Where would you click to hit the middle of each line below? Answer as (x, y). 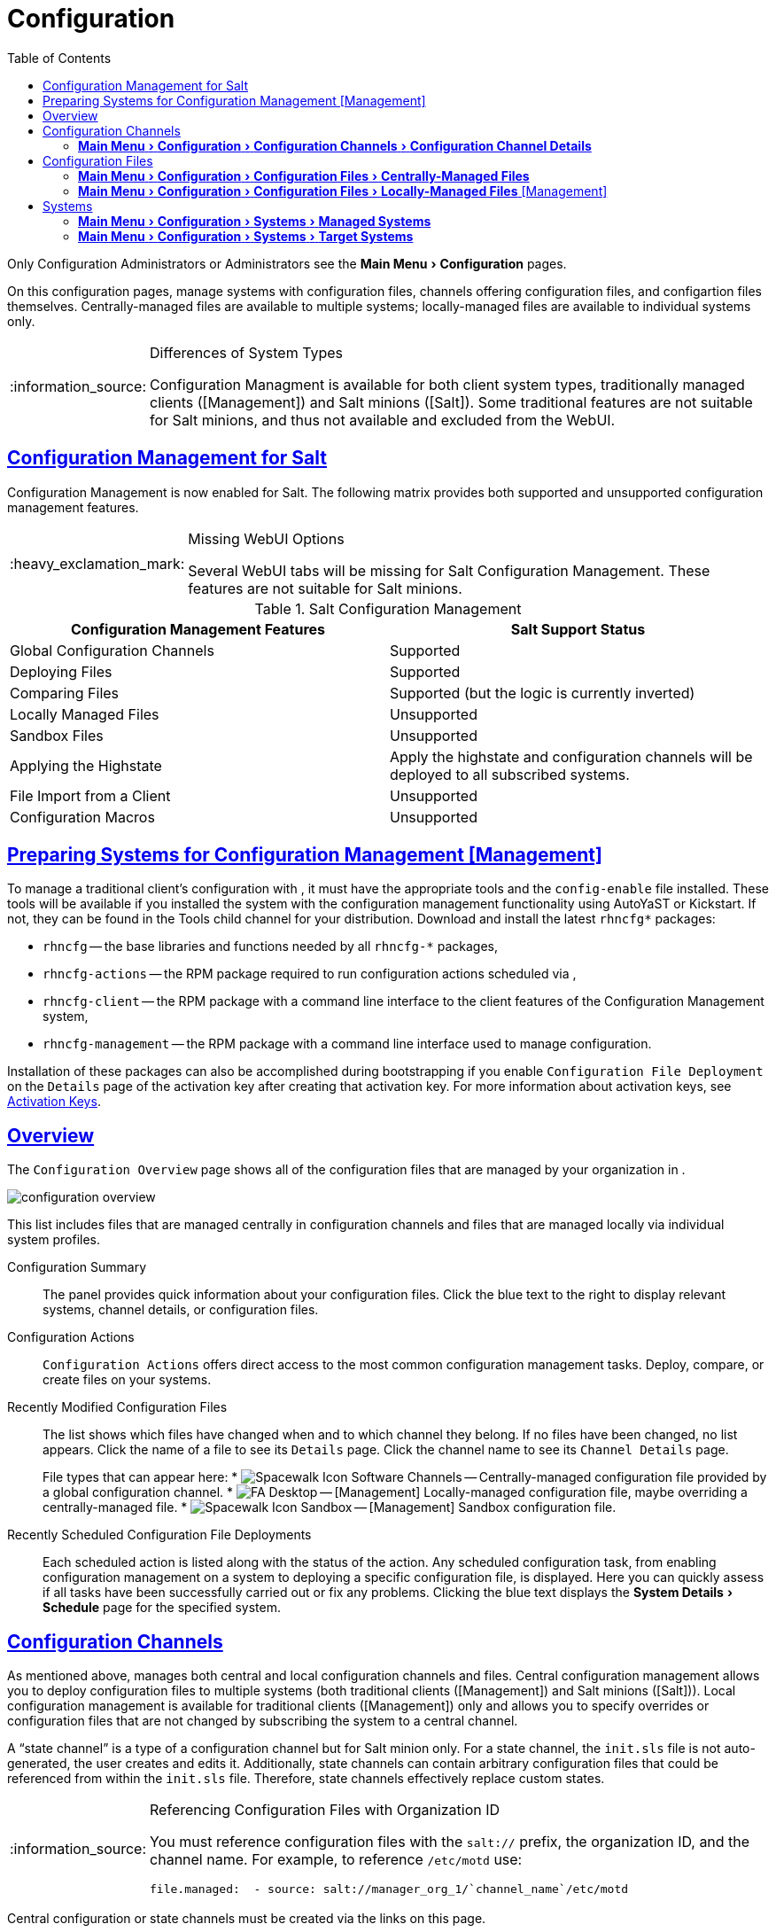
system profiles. (54, 1240)
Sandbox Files (57, 735)
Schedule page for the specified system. (162, 1608)
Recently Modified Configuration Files (117, 1407)
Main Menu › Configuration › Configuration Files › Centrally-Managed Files (304, 175)
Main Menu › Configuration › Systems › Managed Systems (255, 221)
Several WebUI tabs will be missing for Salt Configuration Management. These (449, 570)
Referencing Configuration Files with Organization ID (325, 1810)
